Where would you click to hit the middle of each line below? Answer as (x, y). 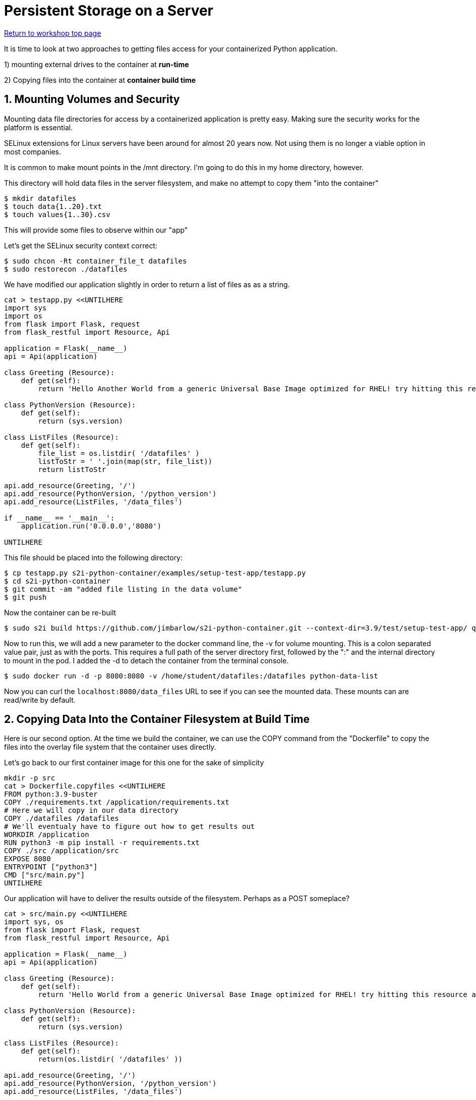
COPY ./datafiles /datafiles (62, 819)
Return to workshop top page (53, 33)
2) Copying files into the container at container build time (100, 80)
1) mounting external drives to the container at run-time (97, 64)
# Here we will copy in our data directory (91, 810)
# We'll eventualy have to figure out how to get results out (130, 827)
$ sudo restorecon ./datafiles (66, 269)
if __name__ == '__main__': (59, 518)
